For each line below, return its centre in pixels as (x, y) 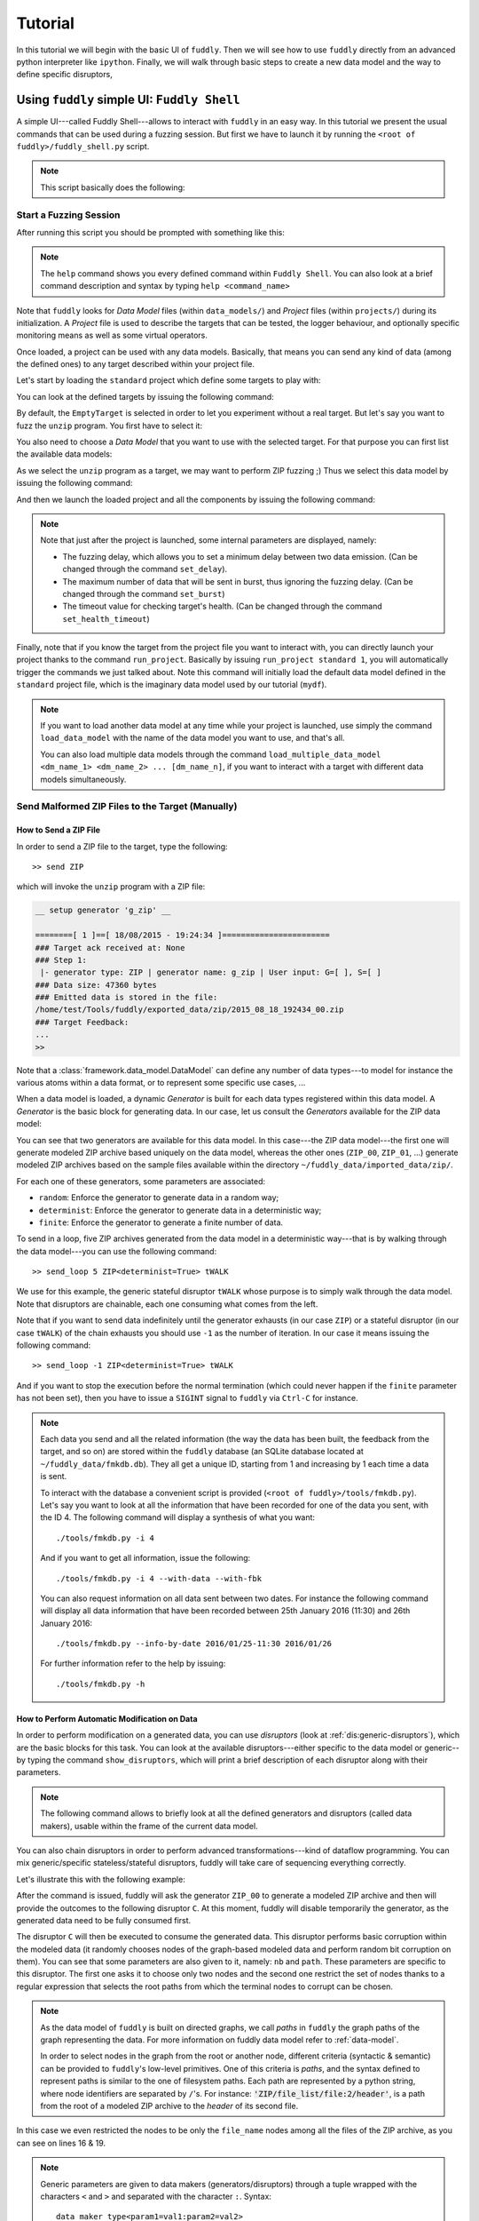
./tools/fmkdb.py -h (101, 1684)
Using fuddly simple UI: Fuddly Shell (128, 100)
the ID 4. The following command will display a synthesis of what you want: (177, 1517)
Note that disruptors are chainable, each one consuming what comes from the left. (167, 1304)
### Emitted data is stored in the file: (126, 998)
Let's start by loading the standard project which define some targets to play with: (169, 380)
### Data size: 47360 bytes (96, 985)
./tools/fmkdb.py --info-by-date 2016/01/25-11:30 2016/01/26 (194, 1644)
